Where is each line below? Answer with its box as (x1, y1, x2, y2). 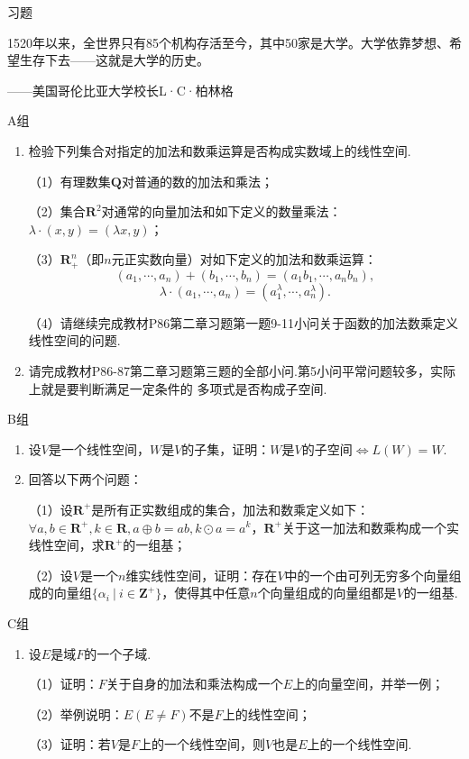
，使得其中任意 (161, 583, 251, 602)
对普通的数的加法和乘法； (121, 171, 273, 190)
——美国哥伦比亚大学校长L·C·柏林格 (7, 80, 234, 99)
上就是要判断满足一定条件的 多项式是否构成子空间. (28, 379, 327, 398)
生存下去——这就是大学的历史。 (19, 50, 209, 69)
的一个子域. (84, 644, 152, 663)
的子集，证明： (181, 439, 271, 458)
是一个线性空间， (48, 439, 150, 458)
